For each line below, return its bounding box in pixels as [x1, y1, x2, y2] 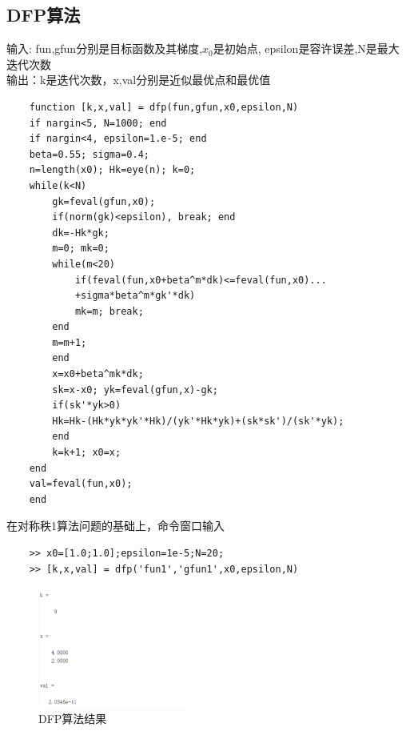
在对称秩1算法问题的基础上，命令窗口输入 [6, 517, 225, 534]
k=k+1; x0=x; [52, 447, 121, 459]
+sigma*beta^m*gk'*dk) [74, 290, 196, 302]
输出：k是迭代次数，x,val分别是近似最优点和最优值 [6, 71, 271, 88]
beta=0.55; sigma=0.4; [29, 148, 149, 160]
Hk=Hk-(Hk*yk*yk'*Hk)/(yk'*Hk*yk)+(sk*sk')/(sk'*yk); [52, 415, 344, 427]
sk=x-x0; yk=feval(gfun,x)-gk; [52, 384, 218, 396]
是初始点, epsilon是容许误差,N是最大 [213, 40, 400, 57]
